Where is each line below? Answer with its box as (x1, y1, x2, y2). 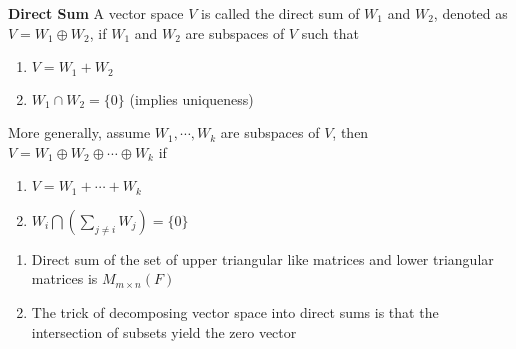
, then (332, 122, 369, 143)
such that (301, 22, 359, 43)
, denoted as (433, 3, 508, 23)
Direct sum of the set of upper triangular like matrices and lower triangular (31, 248, 494, 269)
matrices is (31, 268, 98, 289)
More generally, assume (8, 122, 151, 143)
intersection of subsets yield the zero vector (31, 321, 297, 342)
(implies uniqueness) (129, 88, 254, 109)
